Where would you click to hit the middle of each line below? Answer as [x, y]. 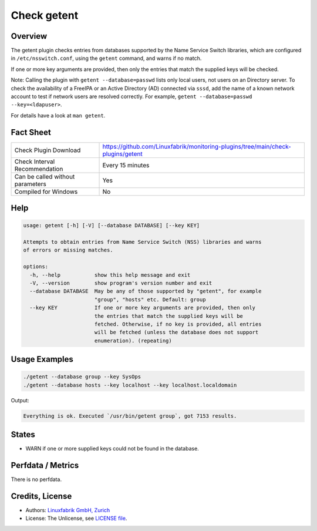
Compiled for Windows [46, 191]
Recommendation [39, 169]
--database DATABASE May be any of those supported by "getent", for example [146, 291]
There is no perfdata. [36, 479]
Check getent [45, 15]
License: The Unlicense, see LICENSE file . [76, 518]
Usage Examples [42, 359]
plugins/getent [123, 154]
